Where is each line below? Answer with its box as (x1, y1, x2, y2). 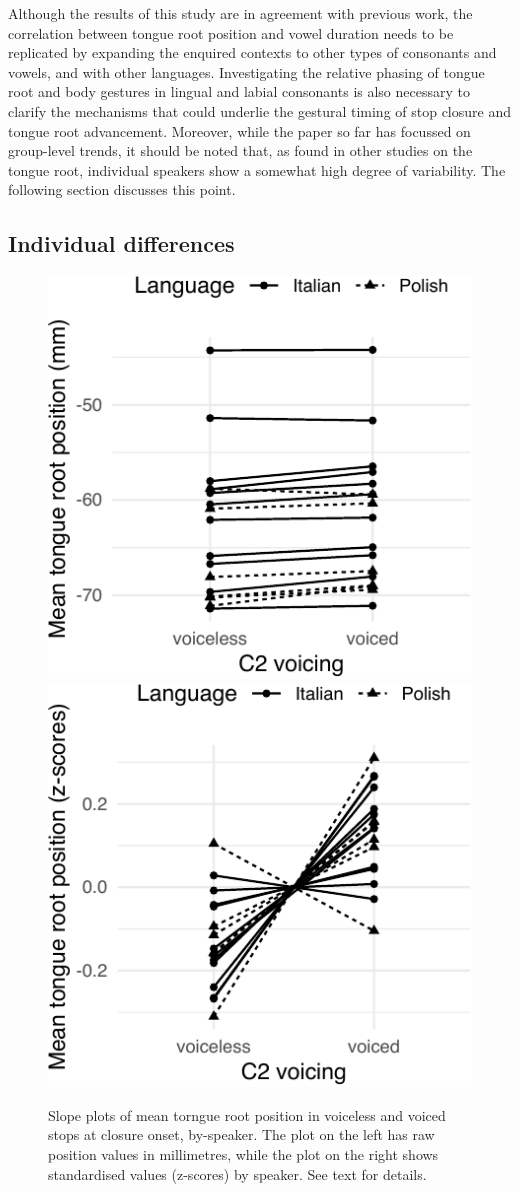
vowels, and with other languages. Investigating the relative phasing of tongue (8, 61, 485, 82)
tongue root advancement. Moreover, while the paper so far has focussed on (8, 120, 471, 141)
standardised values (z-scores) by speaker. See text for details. (48, 1163, 427, 1184)
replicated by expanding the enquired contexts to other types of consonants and (8, 42, 497, 63)
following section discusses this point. (8, 179, 236, 200)
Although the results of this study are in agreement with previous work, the (8, 3, 473, 23)
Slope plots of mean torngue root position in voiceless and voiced (48, 1104, 446, 1125)
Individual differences (8, 228, 235, 259)
